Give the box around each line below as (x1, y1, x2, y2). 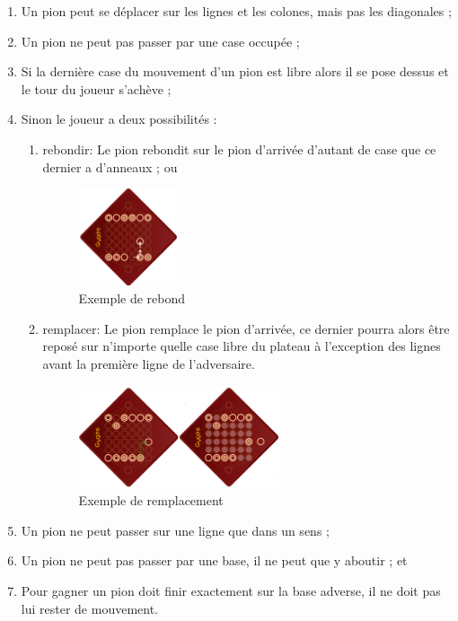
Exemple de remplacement (78, 491, 224, 510)
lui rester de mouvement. (21, 599, 158, 617)
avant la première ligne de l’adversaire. (42, 354, 255, 372)
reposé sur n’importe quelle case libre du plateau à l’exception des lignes (42, 337, 441, 355)
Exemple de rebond (78, 289, 186, 308)
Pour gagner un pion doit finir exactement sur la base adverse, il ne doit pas (21, 582, 441, 600)
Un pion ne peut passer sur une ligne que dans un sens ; (21, 520, 330, 539)
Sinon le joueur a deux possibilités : (21, 109, 217, 128)
